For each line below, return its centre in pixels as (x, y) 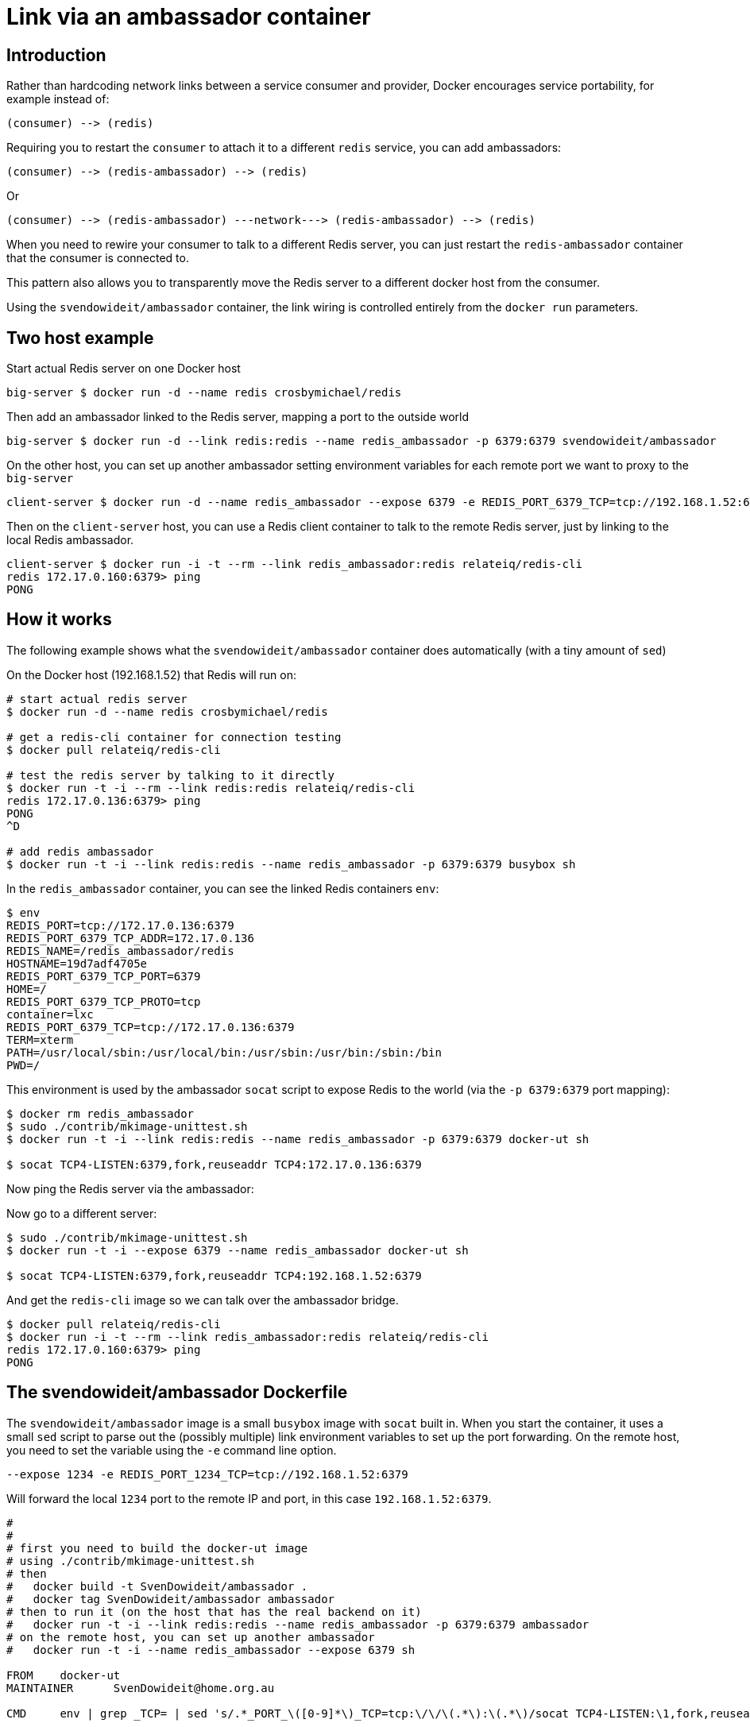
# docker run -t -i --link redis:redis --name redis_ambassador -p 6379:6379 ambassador (298, 1624)
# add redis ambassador (80, 851)
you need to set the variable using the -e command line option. (172, 1450)
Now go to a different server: (82, 1213)
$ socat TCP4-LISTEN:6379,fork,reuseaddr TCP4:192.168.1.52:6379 (214, 1275)
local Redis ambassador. (70, 540)
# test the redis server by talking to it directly (171, 775)
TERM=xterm (40, 1039)
